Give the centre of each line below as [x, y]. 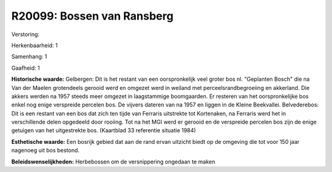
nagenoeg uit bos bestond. [45, 151]
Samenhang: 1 [29, 57]
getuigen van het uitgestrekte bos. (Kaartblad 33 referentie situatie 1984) [104, 130]
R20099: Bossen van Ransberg [93, 16]
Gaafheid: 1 [26, 68]
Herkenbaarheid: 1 [34, 45]
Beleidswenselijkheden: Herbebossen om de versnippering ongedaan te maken [113, 162]
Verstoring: [26, 34]
